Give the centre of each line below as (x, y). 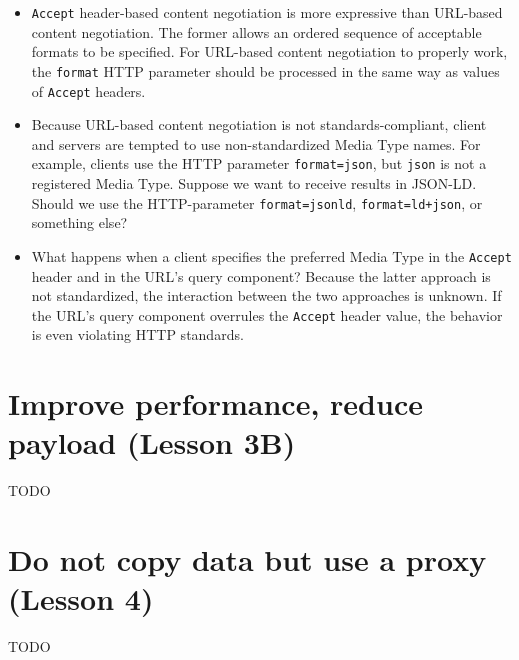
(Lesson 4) (81, 598)
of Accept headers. (88, 90)
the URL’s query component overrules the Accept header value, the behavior (267, 314)
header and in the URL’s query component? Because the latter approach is (261, 275)
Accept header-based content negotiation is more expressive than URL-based (267, 12)
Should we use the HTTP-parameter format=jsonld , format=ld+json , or (257, 202)
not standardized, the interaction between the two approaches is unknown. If (266, 295)
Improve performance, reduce (215, 403)
